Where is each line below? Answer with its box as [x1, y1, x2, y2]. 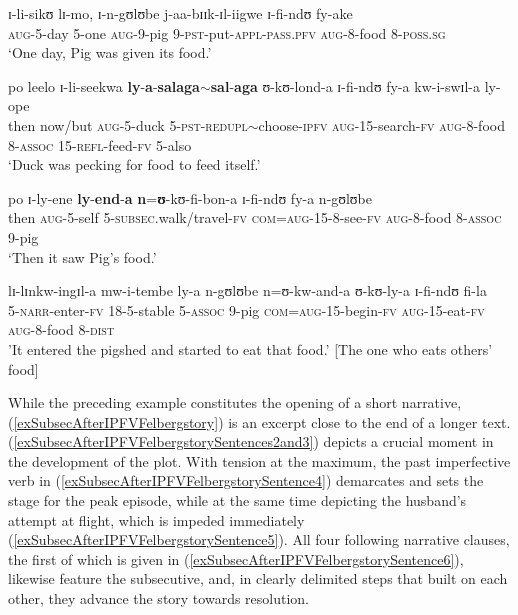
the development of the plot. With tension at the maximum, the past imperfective [8, 450, 511, 471]
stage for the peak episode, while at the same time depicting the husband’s [8, 490, 467, 511]
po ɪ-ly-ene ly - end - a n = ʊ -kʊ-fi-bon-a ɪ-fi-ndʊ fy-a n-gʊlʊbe [8, 187, 372, 208]
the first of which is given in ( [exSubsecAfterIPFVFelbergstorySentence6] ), [8, 548, 464, 569]
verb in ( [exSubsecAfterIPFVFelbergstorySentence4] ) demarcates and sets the [8, 470, 484, 491]
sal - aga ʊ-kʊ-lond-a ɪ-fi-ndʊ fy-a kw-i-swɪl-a [210, 75, 481, 96]
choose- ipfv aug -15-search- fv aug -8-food [258, 114, 505, 135]
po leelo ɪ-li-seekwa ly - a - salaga [8, 75, 200, 96]
